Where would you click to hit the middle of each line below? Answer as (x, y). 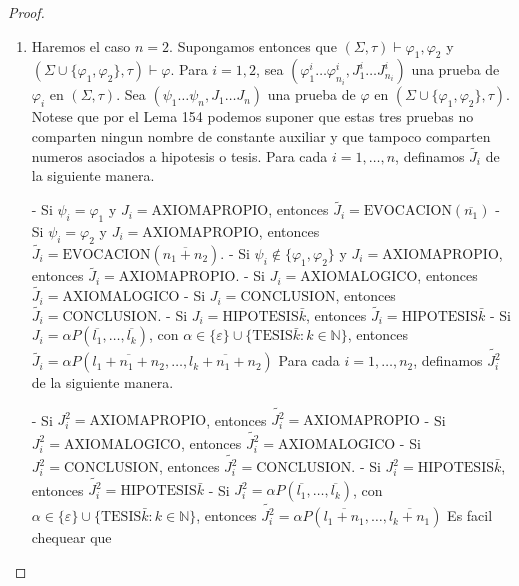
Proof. (26, 12)
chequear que (71, 537)
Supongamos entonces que (257, 45)
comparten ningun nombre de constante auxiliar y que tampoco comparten (261, 135)
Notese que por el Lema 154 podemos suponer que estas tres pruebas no (252, 116)
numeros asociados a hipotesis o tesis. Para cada (179, 155)
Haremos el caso (81, 45)
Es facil (470, 515)
